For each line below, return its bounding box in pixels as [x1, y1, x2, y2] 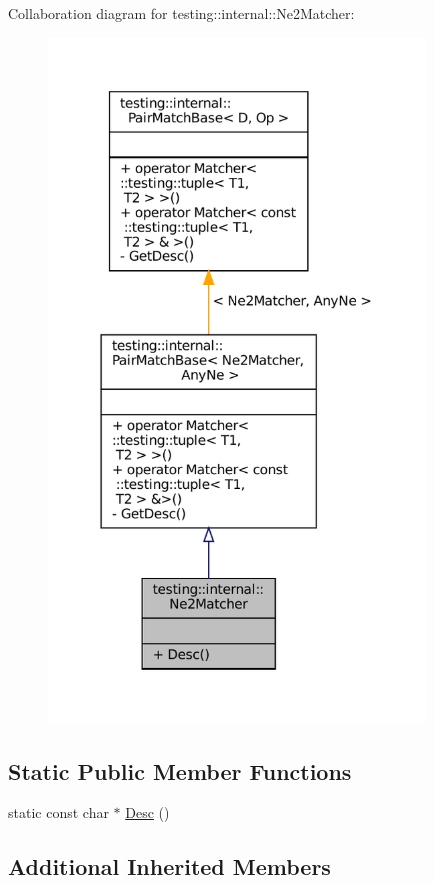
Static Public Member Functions [8, 755, 352, 786]
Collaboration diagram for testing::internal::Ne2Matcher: [8, 3, 355, 23]
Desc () [125, 802, 170, 823]
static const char [8, 802, 109, 823]
